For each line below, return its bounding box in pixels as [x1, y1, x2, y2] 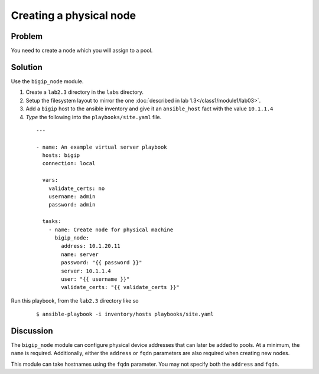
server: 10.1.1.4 [61, 267, 112, 274]
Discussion [11, 326, 53, 336]
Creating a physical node [11, 9, 136, 22]
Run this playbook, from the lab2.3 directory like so [11, 297, 139, 304]
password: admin [48, 201, 96, 208]
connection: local [42, 160, 96, 167]
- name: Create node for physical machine [48, 226, 174, 233]
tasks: [42, 218, 61, 225]
